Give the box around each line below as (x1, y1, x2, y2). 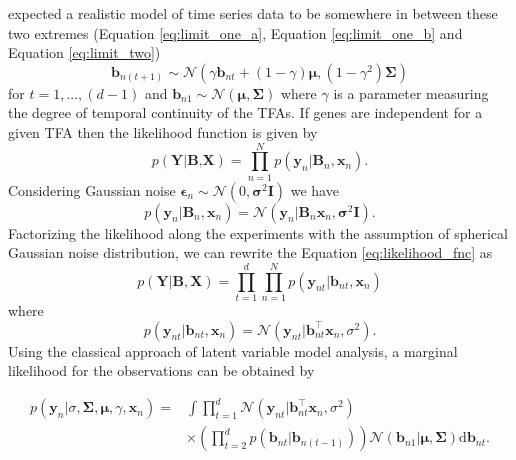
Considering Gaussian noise (8, 179, 176, 200)
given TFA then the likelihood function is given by (8, 121, 318, 142)
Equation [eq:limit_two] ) (8, 42, 161, 63)
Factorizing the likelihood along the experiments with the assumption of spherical (8, 222, 508, 243)
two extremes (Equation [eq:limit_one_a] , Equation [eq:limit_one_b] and (8, 22, 463, 43)
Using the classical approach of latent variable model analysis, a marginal (8, 340, 458, 361)
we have (290, 179, 339, 200)
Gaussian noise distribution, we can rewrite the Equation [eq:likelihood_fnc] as (8, 242, 493, 263)
